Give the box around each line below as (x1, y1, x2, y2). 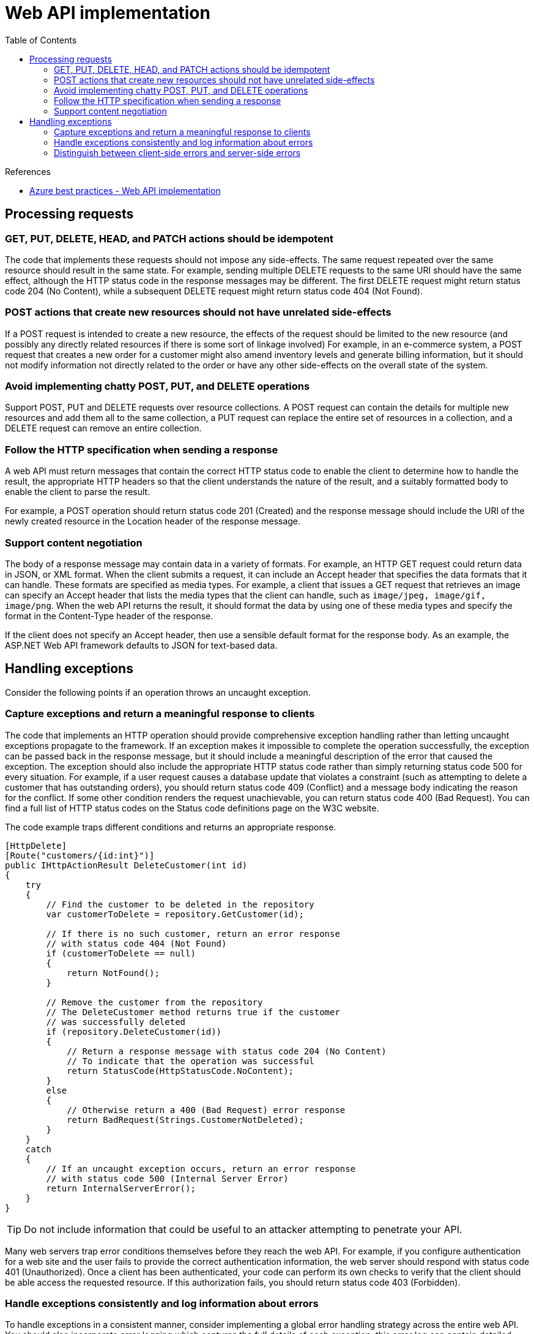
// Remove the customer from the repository (46, 997, 263, 1007)
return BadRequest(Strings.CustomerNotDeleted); (67, 1114, 304, 1125)
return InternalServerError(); (46, 1183, 196, 1193)
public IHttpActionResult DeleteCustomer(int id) (5, 860, 248, 870)
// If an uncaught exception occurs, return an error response (46, 1163, 356, 1174)
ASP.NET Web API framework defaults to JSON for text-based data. (5, 639, 278, 650)
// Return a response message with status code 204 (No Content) (67, 1046, 387, 1056)
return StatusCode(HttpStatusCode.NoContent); (67, 1065, 294, 1076)
